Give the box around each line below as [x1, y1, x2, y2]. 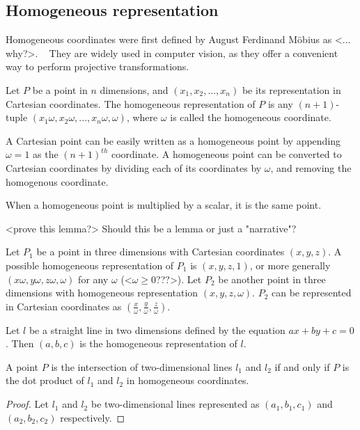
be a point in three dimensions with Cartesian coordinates [36, 244, 285, 259]
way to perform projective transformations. [6, 59, 189, 74]
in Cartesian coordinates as [6, 298, 122, 313]
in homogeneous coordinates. [126, 373, 249, 388]
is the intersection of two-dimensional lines [51, 359, 233, 374]
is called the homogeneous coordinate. [170, 110, 331, 125]
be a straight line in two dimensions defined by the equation [29, 322, 285, 337]
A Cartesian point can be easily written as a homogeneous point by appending [6, 133, 341, 148]
